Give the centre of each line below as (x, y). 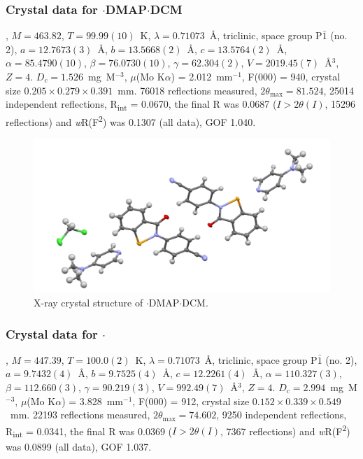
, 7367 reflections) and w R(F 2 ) (285, 430)
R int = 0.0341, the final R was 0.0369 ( (89, 432)
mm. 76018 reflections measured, (187, 90)
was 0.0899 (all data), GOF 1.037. (79, 446)
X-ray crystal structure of (88, 303)
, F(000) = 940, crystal (291, 76)
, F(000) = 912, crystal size (191, 401)
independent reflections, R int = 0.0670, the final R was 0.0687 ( (141, 105)
